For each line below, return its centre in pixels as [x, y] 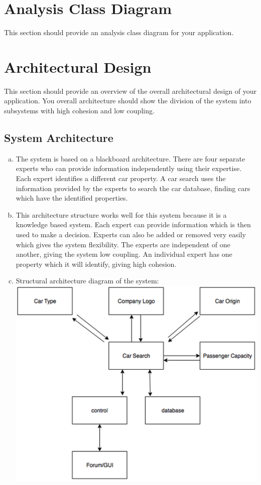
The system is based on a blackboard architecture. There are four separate [130, 158]
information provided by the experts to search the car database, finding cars [133, 188]
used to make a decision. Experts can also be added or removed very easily [131, 234]
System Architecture [59, 138]
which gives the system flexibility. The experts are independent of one [123, 244]
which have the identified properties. [72, 198]
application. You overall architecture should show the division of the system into [128, 101]
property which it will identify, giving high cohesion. [96, 264]
